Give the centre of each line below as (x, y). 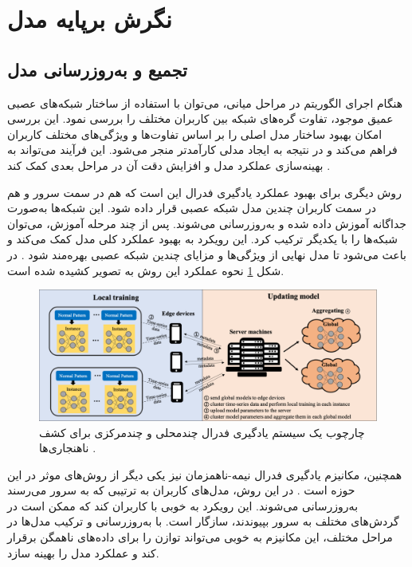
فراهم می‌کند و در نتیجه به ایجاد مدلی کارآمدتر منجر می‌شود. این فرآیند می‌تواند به (202, 150)
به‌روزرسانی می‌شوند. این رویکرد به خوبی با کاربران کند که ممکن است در (183, 505)
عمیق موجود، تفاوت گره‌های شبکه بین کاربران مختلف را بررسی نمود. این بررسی (200, 118)
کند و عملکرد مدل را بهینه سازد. (83, 552)
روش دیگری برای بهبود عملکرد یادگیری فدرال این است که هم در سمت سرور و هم (204, 192)
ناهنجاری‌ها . (68, 448)
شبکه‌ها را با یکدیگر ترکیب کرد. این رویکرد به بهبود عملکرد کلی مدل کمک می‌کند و (202, 239)
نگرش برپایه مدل (90, 19)
